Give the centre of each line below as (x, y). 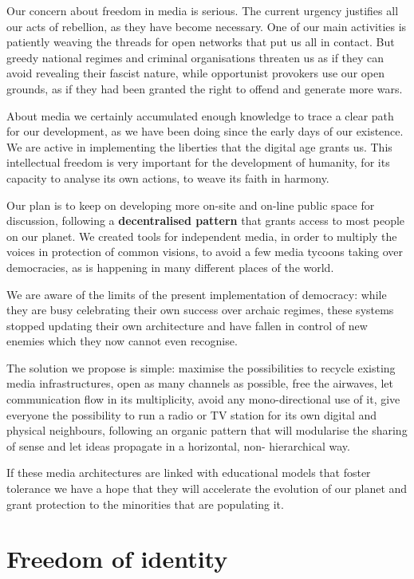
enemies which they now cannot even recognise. (122, 341)
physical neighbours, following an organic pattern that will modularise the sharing (207, 430)
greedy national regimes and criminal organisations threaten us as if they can (195, 57)
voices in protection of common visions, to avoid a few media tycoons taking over (205, 252)
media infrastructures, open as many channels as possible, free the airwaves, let (200, 383)
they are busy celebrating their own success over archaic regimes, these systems (200, 310)
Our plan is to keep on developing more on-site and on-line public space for (191, 205)
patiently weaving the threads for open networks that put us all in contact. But (201, 42)
